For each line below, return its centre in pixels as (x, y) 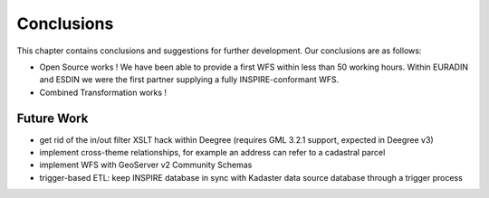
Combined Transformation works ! (103, 92)
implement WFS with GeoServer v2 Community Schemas (146, 165)
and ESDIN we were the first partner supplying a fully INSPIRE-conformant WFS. (189, 80)
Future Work (53, 118)
